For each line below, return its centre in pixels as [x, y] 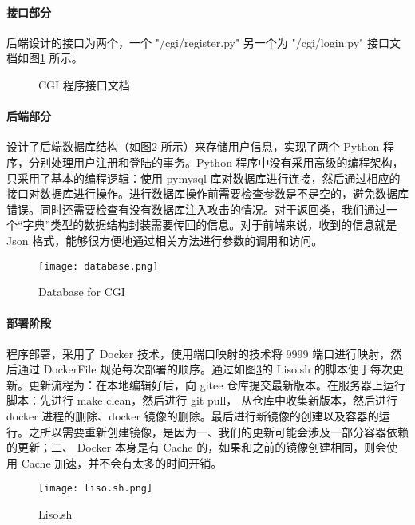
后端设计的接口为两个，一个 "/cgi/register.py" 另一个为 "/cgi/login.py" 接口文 [204, 42]
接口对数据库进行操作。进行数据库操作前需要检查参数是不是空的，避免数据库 [207, 193]
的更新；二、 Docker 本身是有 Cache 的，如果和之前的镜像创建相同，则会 [197, 447]
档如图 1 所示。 [45, 58]
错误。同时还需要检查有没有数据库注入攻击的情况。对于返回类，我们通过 [196, 209]
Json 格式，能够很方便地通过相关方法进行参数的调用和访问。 [165, 240]
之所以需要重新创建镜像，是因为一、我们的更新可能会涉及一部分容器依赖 [218, 431]
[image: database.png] [99, 266]
